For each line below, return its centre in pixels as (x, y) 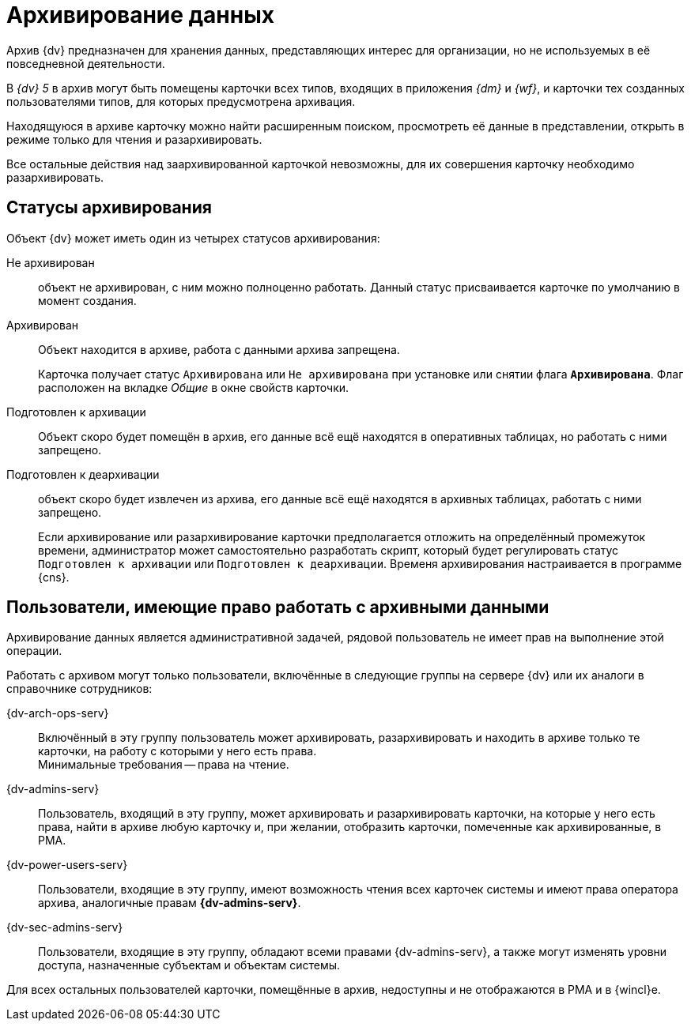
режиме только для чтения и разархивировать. (134, 139)
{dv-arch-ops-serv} (58, 713)
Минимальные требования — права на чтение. (164, 765)
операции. (34, 651)
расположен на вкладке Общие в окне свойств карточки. (194, 387)
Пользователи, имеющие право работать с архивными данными (278, 608)
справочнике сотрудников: (79, 689)
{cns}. (54, 577)
